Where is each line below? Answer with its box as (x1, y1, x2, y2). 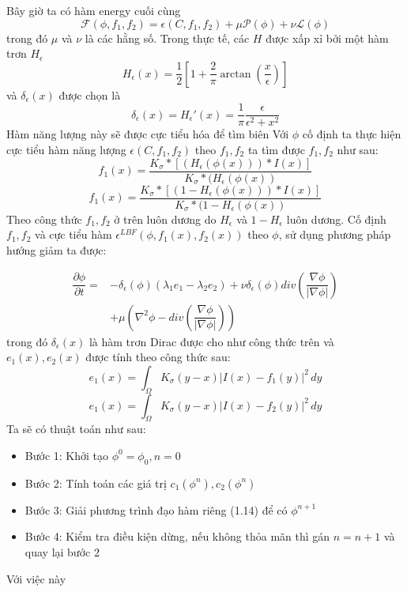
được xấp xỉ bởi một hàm (266, 29, 389, 46)
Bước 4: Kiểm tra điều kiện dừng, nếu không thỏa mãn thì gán (24, 528, 330, 545)
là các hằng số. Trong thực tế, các (85, 29, 250, 46)
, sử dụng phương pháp (278, 226, 391, 243)
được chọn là (58, 86, 121, 103)
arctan (220, 68, 251, 80)
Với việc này (6, 570, 66, 586)
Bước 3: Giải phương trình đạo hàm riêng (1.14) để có (24, 501, 288, 518)
